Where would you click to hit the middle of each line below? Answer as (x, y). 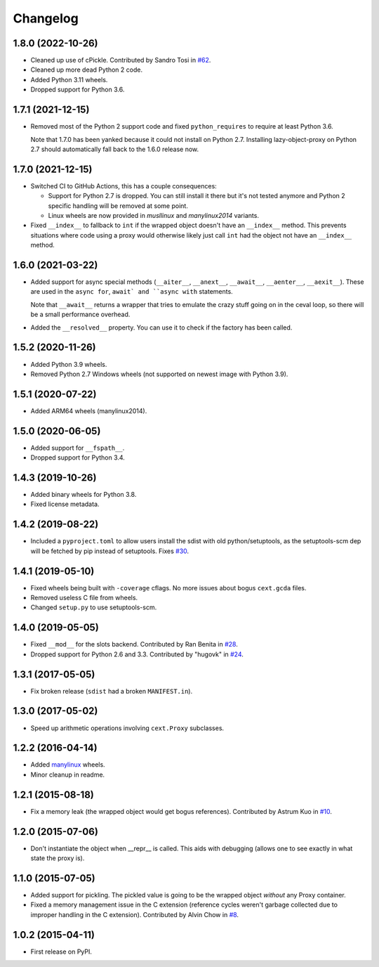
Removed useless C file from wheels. (84, 598)
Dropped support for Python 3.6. (78, 90)
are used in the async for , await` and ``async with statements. (132, 292)
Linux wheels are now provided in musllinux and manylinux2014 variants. (154, 215)
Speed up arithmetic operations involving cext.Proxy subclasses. (127, 728)
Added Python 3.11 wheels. (69, 79)
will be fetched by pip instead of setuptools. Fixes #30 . (110, 551)
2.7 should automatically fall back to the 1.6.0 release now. (115, 149)
